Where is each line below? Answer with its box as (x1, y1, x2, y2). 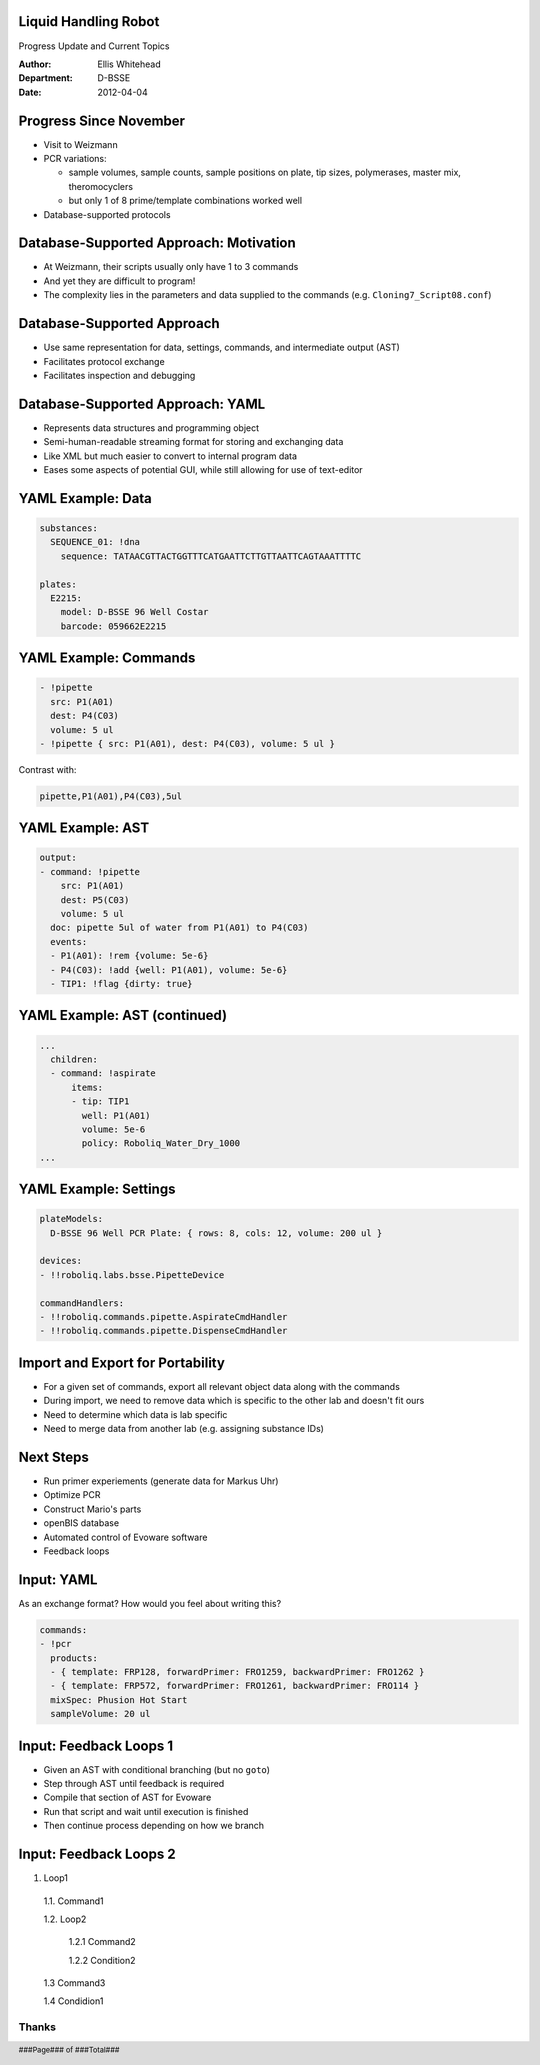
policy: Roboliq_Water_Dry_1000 (81, 1138, 240, 1149)
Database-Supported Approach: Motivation (18, 235, 297, 252)
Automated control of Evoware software (43, 1531, 208, 1543)
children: (50, 1053, 99, 1065)
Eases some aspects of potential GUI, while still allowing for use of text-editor (43, 464, 364, 475)
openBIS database (43, 1517, 120, 1529)
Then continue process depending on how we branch (43, 1820, 265, 1832)
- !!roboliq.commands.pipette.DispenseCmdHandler (39, 1325, 288, 1337)
